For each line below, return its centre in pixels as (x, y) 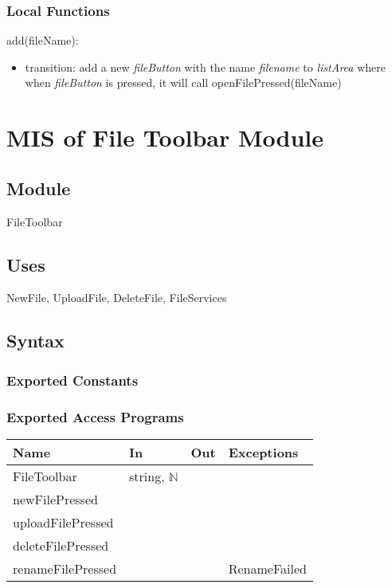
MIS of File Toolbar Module (165, 137)
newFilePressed (55, 499)
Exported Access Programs (95, 416)
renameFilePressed (65, 568)
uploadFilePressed (63, 522)
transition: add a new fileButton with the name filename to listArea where (205, 67)
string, (147, 476)
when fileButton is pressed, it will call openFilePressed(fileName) (183, 82)
